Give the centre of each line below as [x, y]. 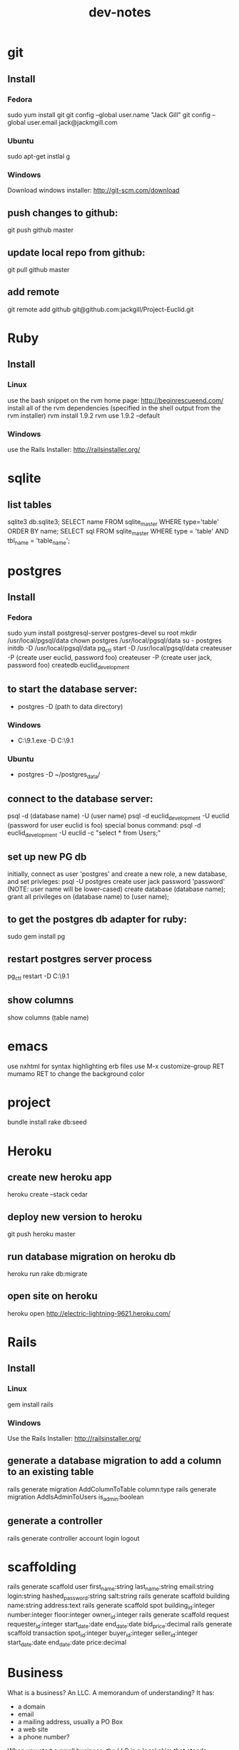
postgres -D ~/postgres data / [59, 775]
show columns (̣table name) [48, 1017]
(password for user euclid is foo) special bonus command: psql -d [104, 825]
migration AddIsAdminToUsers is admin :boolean [76, 1498]
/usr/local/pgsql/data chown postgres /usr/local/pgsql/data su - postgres [115, 640]
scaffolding [42, 1567]
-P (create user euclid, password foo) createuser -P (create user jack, [110, 658]
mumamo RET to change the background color [76, 1073]
